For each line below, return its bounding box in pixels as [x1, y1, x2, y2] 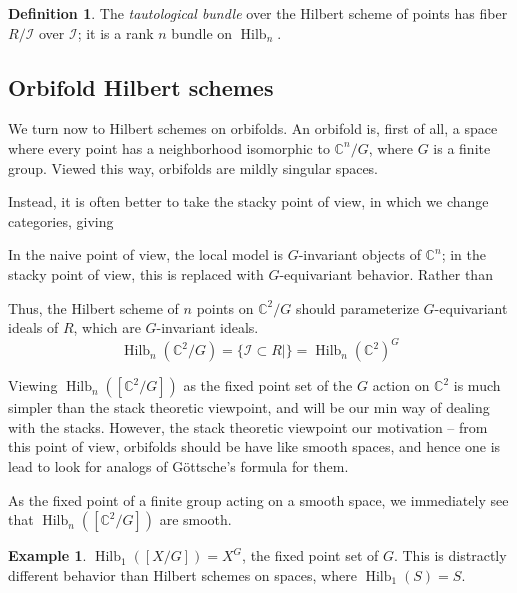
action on [372, 375, 430, 396]
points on [196, 297, 254, 318]
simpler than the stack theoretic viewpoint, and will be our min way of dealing [8, 397, 490, 418]
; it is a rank [77, 22, 154, 43]
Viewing [8, 375, 58, 396]
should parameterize [295, 297, 419, 318]
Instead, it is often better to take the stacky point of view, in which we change [8, 191, 489, 212]
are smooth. [159, 509, 232, 530]
